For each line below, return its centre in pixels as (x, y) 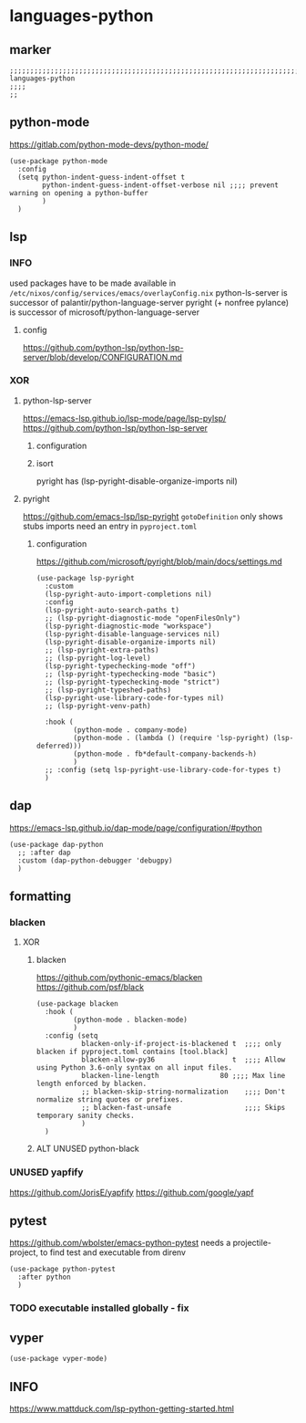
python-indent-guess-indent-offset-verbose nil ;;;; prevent (161, 185)
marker (31, 50)
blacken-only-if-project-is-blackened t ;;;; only (182, 1044)
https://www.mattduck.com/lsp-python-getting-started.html (122, 1408)
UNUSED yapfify (46, 1172)
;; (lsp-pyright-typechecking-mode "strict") (132, 682)
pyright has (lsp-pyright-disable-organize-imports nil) (137, 481)
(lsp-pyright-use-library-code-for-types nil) (134, 698)
